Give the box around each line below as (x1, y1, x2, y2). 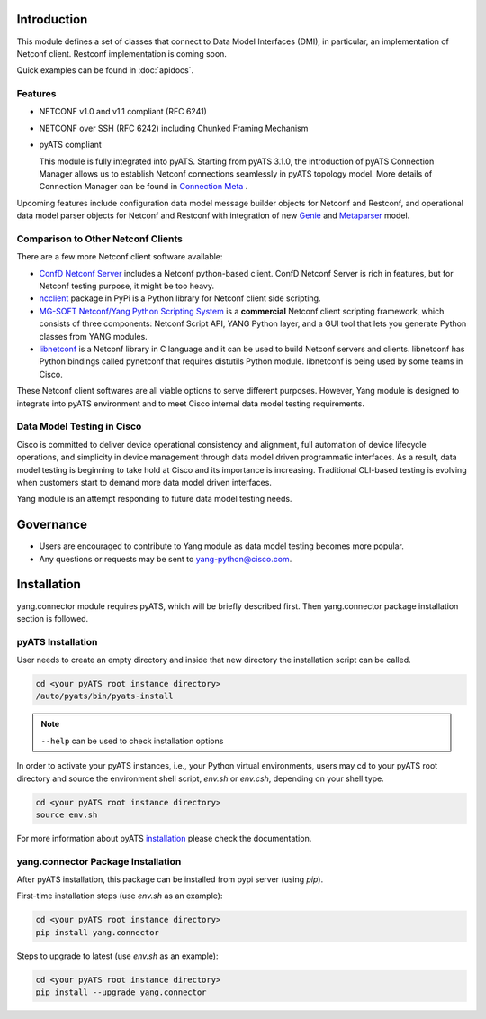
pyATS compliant (39, 140, 103, 150)
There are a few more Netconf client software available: (16, 251, 223, 262)
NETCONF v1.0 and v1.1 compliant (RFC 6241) (39, 106, 207, 117)
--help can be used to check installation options (40, 735, 224, 746)
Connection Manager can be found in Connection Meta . (39, 181, 248, 192)
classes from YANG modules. (39, 331, 148, 341)
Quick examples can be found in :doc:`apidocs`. (16, 65, 194, 76)
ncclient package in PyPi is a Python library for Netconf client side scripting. (39, 293, 321, 304)
